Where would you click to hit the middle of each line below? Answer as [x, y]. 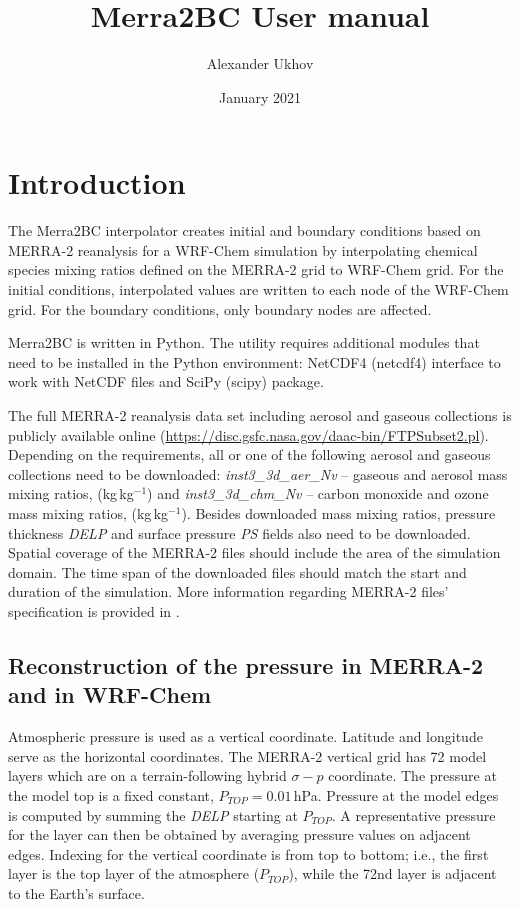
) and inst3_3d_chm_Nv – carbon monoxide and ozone [318, 493]
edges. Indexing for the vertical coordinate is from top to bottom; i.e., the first [248, 853]
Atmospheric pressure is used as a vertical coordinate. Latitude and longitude [245, 736]
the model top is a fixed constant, [111, 794]
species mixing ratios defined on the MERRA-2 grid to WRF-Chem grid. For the [256, 269]
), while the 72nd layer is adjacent [392, 873]
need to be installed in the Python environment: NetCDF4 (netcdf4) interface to [254, 361]
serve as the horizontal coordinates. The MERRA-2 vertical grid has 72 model [247, 755]
